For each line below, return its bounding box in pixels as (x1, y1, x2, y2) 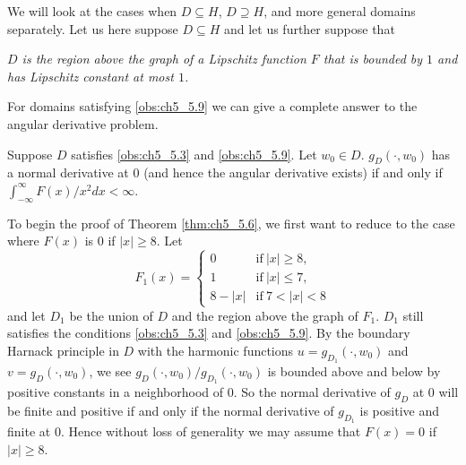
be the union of (69, 306, 153, 324)
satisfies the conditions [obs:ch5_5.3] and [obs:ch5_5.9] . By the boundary (7, 323, 410, 342)
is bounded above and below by (267, 361, 441, 380)
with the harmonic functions (137, 340, 294, 359)
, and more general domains (263, 2, 416, 20)
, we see (89, 361, 132, 380)
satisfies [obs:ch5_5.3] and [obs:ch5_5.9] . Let (71, 144, 317, 163)
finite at (7, 422, 51, 441)
